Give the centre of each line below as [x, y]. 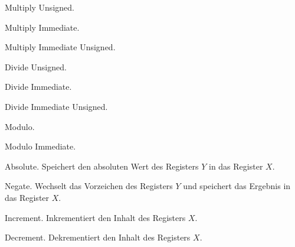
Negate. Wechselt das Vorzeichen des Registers [89, 186]
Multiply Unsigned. [40, 7]
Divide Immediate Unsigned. [56, 106]
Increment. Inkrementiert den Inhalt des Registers [95, 217]
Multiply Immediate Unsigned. [60, 47]
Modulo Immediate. [40, 146]
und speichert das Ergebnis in [237, 186]
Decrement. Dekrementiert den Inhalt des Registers [98, 237]
